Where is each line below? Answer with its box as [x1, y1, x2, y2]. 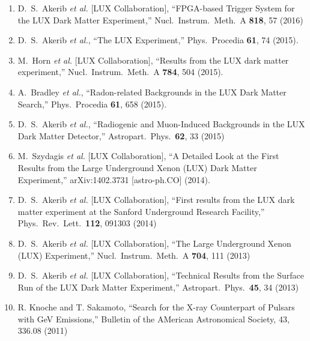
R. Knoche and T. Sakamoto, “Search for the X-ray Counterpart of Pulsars [17, 301, 295, 313]
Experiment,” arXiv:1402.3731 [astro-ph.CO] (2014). [17, 173, 210, 186]
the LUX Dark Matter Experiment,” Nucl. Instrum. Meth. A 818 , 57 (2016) [17, 13, 303, 26]
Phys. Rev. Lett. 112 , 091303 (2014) [17, 217, 157, 229]
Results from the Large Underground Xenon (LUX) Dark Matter [17, 161, 257, 174]
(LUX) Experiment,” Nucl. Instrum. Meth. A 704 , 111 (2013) [17, 249, 251, 261]
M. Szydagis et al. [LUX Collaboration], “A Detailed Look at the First [17, 149, 279, 162]
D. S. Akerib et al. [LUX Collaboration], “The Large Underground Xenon [17, 237, 291, 249]
